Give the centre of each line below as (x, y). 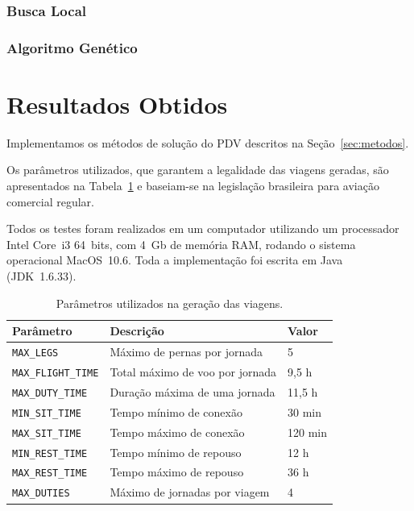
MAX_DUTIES (41, 494)
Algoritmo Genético (72, 47)
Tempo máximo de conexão (177, 432)
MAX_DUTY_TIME (50, 393)
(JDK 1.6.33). (41, 275)
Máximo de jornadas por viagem (190, 492)
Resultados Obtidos (117, 104)
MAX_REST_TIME (50, 474)
